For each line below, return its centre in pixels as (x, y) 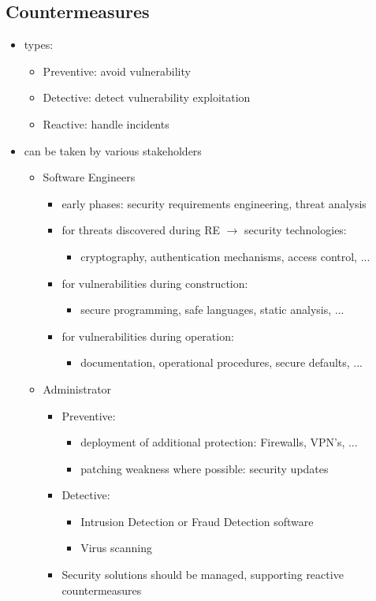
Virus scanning (117, 548)
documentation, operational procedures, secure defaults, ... (222, 362)
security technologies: (296, 230)
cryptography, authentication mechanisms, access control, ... (225, 256)
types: (39, 45)
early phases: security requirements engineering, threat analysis (214, 203)
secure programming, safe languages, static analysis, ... (212, 310)
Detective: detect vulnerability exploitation (147, 97)
